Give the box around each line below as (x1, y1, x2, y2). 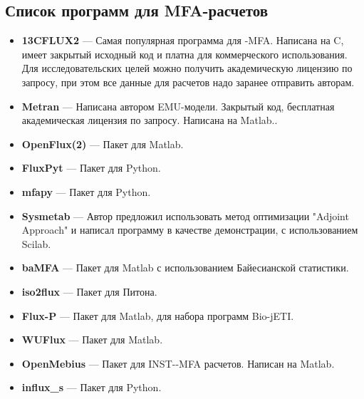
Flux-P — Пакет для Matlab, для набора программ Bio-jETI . (21, 308, 294, 323)
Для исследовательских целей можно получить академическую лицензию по (21, 61, 353, 76)
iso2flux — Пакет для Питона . (21, 284, 157, 299)
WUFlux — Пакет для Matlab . (21, 332, 163, 347)
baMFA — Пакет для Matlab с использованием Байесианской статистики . (21, 260, 349, 275)
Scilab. (21, 236, 51, 251)
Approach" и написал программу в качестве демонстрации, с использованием (21, 222, 358, 237)
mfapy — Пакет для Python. (21, 184, 151, 199)
